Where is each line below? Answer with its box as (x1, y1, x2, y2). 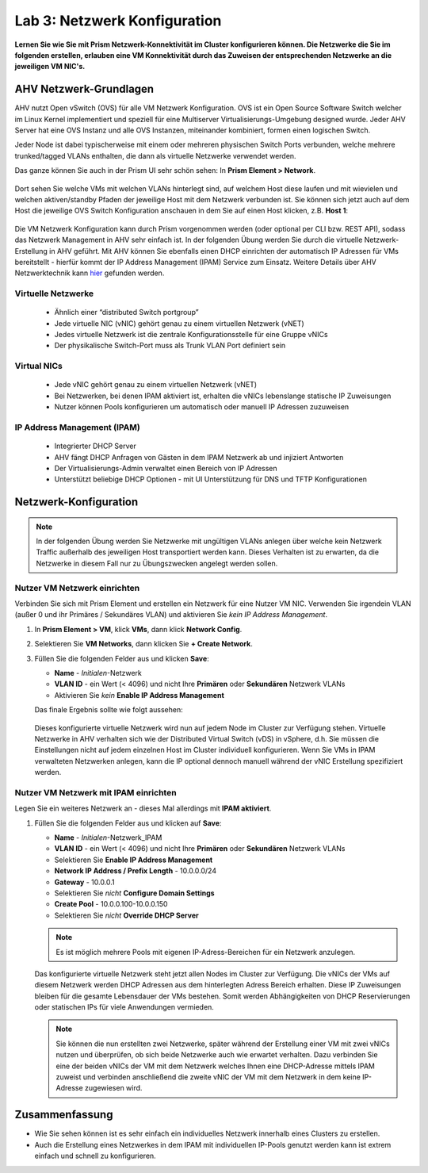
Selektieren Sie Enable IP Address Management (54, 855, 213, 864)
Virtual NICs (14, 361, 63, 372)
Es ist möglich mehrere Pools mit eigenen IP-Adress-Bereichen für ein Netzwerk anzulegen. (55, 947, 356, 956)
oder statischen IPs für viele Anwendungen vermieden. (34, 1002, 214, 1012)
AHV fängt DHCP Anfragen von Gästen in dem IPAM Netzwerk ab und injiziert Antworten (54, 452, 344, 462)
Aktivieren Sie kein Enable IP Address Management (54, 690, 225, 700)
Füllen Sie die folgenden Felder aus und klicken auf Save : (34, 818, 222, 828)
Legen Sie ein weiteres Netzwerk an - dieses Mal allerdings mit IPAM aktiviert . (14, 803, 272, 813)
